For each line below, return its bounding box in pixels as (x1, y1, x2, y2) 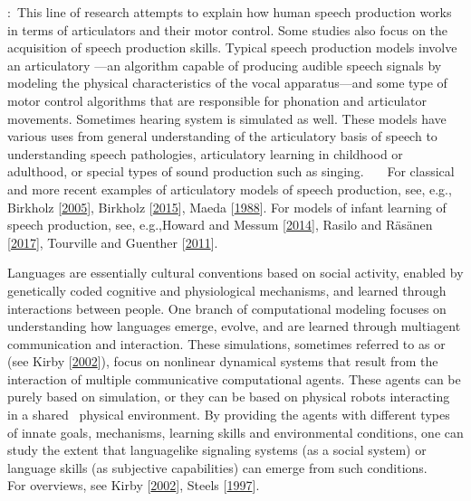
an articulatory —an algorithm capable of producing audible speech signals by (7, 55, 442, 74)
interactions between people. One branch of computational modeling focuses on (7, 298, 447, 317)
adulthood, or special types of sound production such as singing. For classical (7, 162, 455, 181)
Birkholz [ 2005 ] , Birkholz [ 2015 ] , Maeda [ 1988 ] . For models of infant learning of (7, 197, 447, 216)
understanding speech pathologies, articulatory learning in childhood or (7, 144, 403, 163)
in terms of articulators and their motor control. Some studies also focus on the (7, 20, 448, 39)
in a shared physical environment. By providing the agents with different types (7, 405, 450, 424)
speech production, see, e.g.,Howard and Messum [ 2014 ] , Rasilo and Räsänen (7, 215, 433, 234)
